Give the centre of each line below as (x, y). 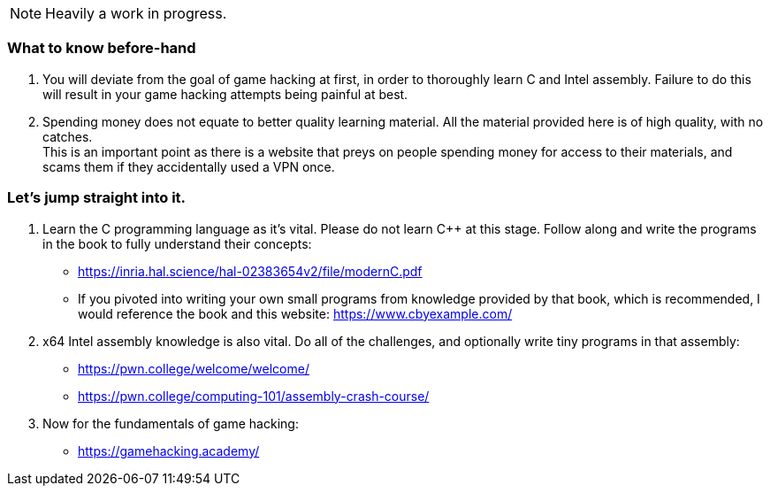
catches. (68, 136)
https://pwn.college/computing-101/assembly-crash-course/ (254, 396)
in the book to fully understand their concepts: (177, 243)
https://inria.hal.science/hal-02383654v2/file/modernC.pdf (250, 271)
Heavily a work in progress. (136, 13)
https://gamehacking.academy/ (169, 451)
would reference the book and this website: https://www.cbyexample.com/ (295, 313)
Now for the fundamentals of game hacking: (171, 423)
